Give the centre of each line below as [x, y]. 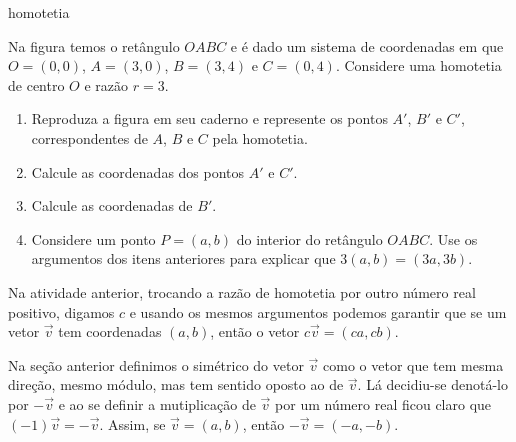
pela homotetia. [260, 137]
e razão [106, 84]
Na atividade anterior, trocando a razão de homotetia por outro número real [242, 291]
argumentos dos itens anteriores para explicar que [183, 258]
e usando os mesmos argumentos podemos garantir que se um [318, 311]
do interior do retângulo [309, 238]
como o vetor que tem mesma [413, 364]
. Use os [453, 238]
